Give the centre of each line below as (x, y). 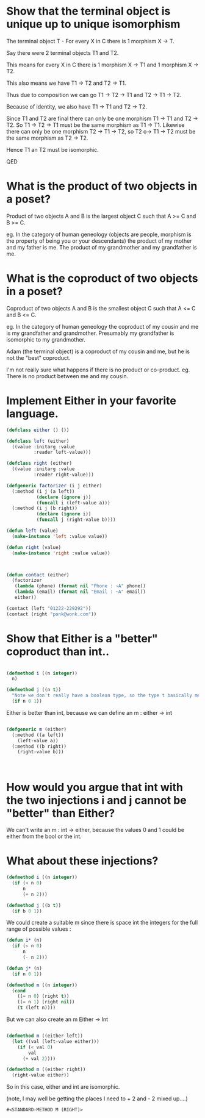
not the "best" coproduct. (38, 357)
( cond (19, 991)
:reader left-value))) (62, 453)
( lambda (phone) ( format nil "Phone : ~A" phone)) (80, 586)
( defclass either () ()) (38, 430)
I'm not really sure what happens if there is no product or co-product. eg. (98, 370)
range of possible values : (39, 929)
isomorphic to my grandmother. (46, 339)
